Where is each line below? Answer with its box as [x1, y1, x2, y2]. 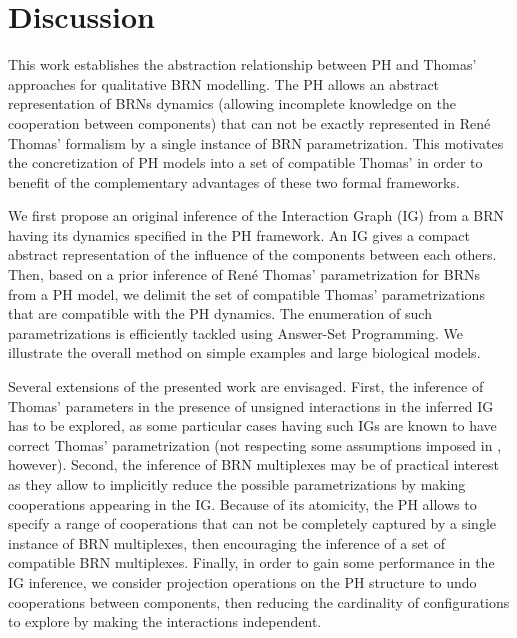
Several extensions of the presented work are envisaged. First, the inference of [8, 376, 484, 397]
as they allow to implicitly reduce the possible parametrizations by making [8, 474, 466, 494]
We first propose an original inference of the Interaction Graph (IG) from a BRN [8, 205, 505, 226]
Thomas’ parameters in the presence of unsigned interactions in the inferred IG [8, 395, 494, 416]
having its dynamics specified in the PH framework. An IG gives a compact [8, 224, 470, 245]
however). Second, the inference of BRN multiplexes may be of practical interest [8, 454, 500, 475]
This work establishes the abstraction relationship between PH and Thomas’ [8, 54, 477, 75]
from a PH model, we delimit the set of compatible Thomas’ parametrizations [8, 283, 485, 304]
